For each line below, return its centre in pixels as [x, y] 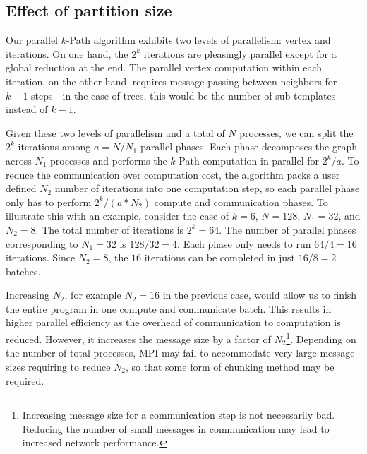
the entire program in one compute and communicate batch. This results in [169, 308]
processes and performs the [109, 160]
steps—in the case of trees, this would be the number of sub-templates [183, 95]
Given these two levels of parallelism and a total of [115, 132]
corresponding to [42, 243]
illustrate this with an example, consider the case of [118, 216]
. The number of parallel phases [288, 229]
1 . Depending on [321, 338]
